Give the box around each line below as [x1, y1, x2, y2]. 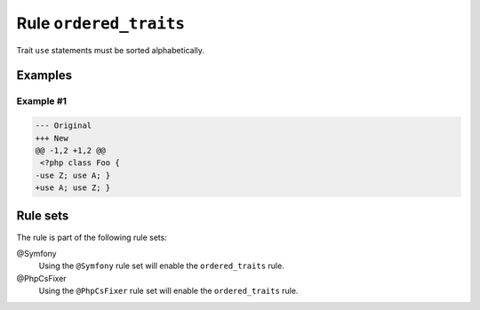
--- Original [35, 121, 92, 131]
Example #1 [16, 95, 67, 107]
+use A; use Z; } [35, 183, 111, 193]
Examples [16, 68, 73, 83]
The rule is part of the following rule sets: [16, 232, 168, 242]
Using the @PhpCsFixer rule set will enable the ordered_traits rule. [38, 285, 299, 297]
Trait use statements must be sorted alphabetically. [16, 44, 204, 55]
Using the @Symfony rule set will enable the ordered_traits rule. [38, 260, 284, 271]
